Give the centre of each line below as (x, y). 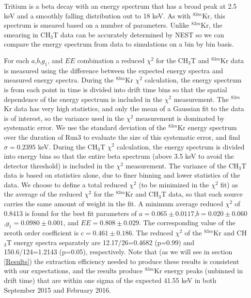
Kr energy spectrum (207, 127)
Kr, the (212, 25)
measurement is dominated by (180, 118)
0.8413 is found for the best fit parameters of (71, 213)
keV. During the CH (68, 146)
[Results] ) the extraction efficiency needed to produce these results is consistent (122, 261)
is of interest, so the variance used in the (64, 118)
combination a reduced (111, 60)
